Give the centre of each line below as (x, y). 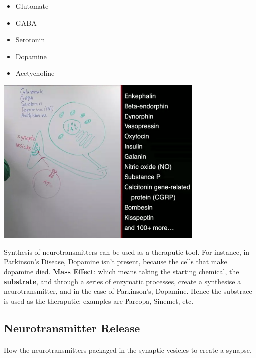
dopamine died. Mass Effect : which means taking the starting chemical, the (122, 272)
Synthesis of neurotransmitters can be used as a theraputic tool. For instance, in (127, 252)
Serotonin (30, 40)
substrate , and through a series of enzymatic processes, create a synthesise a (123, 281)
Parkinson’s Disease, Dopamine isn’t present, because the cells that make (116, 262)
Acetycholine (35, 73)
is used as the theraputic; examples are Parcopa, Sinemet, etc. (99, 300)
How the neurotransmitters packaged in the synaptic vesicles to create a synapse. (128, 349)
